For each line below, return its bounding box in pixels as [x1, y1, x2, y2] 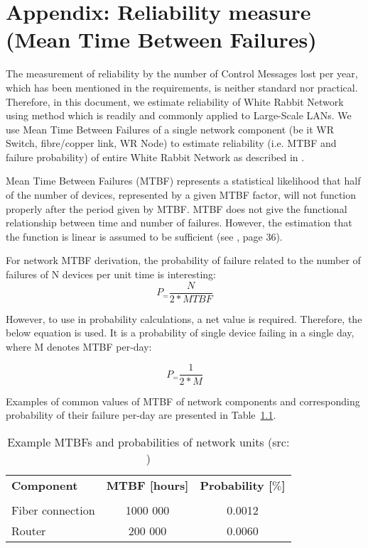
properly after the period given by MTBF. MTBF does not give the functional [6, 201, 347, 216]
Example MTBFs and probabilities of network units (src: [7, 433, 290, 450]
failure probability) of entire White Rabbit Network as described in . [6, 149, 305, 164]
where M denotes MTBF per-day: [6, 339, 152, 354]
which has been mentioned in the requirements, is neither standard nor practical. [6, 80, 358, 94]
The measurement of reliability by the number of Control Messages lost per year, [6, 66, 358, 81]
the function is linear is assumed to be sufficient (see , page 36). [6, 229, 283, 243]
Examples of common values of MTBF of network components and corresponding [6, 393, 360, 408]
